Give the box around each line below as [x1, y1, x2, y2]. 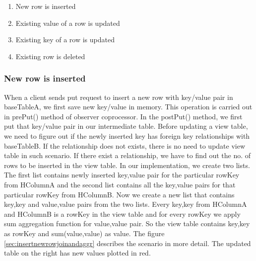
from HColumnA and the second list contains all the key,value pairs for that [4, 179, 236, 189]
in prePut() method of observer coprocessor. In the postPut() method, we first [4, 111, 243, 121]
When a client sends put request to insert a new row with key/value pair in [4, 91, 233, 102]
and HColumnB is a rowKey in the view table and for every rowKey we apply [4, 208, 241, 219]
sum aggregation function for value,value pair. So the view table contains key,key [4, 218, 250, 229]
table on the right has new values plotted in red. [4, 248, 151, 258]
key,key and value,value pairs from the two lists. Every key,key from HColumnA [4, 199, 247, 209]
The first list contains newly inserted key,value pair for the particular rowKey [4, 170, 240, 180]
